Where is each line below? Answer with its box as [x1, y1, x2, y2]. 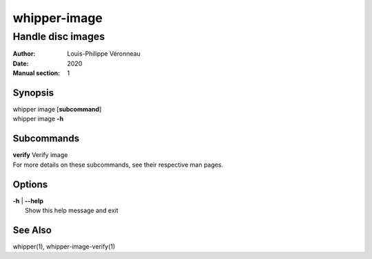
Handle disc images [12, 30, 105, 43]
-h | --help [12, 196, 44, 205]
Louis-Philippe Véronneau [67, 50, 141, 58]
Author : [12, 50, 36, 58]
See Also [12, 224, 52, 236]
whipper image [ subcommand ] [12, 105, 102, 114]
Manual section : [12, 69, 61, 77]
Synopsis [12, 87, 54, 99]
